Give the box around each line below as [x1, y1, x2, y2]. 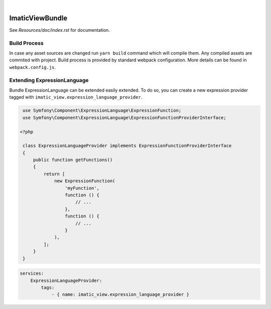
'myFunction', [64, 185, 100, 191]
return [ [43, 171, 65, 177]
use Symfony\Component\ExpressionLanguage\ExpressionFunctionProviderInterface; [23, 115, 227, 120]
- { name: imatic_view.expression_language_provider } [51, 292, 190, 297]
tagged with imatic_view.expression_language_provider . [9, 94, 143, 100]
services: [20, 271, 44, 276]
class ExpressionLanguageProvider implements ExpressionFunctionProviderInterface [23, 143, 232, 148]
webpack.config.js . [9, 64, 56, 70]
